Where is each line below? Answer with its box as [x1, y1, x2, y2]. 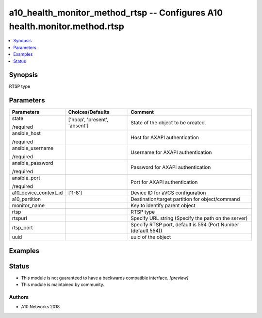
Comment [131, 109, 154, 116]
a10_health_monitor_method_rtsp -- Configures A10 [9, 7, 223, 18]
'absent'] [68, 122, 89, 129]
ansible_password [12, 160, 53, 167]
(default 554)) [131, 227, 163, 234]
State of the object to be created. [131, 119, 206, 126]
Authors [9, 294, 29, 301]
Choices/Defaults [68, 109, 110, 116]
